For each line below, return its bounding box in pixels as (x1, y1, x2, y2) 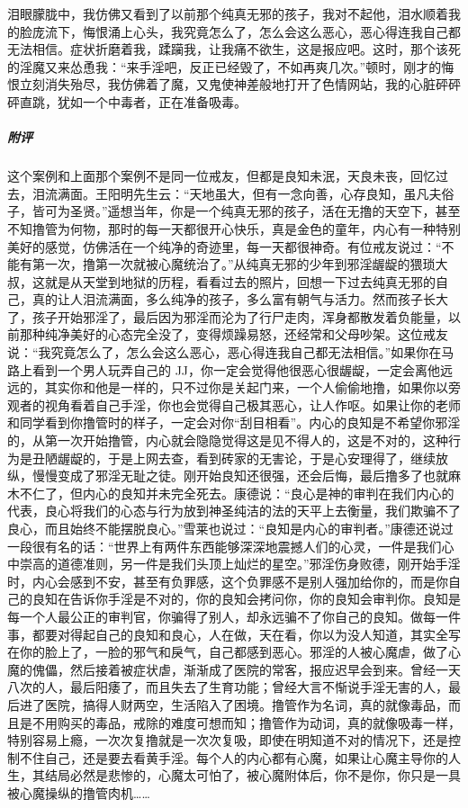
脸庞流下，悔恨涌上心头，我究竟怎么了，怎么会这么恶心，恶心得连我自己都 (19, 22, 461, 40)
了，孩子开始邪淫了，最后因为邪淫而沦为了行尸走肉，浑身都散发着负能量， (7, 307, 448, 326)
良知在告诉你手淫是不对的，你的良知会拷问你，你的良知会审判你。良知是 (31, 589, 461, 608)
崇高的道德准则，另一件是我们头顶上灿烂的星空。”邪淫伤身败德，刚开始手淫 (19, 554, 461, 573)
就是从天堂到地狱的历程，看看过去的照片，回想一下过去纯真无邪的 (44, 272, 436, 291)
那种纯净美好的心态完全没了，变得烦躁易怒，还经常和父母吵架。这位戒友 (19, 325, 448, 344)
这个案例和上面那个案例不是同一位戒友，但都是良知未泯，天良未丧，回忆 (7, 166, 436, 185)
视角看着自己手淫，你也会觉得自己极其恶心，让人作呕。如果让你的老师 (44, 395, 461, 414)
